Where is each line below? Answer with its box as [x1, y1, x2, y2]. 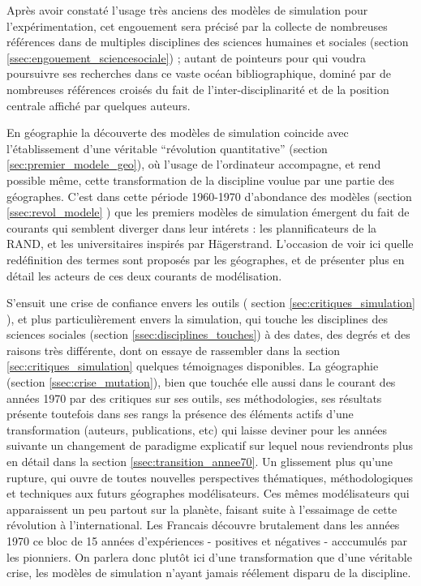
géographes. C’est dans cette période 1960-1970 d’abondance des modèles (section [6, 187, 412, 204]
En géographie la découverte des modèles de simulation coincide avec [6, 124, 349, 141]
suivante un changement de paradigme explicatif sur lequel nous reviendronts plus [6, 437, 414, 454]
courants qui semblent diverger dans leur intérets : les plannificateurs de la [6, 219, 377, 236]
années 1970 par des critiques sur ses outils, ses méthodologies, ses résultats [6, 389, 382, 406]
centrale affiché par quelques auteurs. [6, 96, 191, 113]
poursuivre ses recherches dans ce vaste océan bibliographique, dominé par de [6, 65, 391, 82]
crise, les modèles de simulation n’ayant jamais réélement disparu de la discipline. [6, 564, 411, 581]
